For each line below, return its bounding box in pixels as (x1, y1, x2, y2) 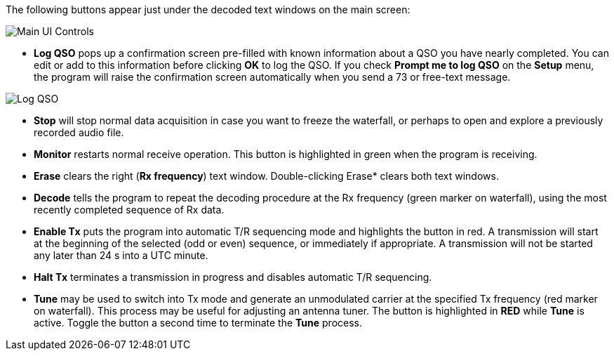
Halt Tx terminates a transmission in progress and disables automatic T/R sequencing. (34, 271, 432, 283)
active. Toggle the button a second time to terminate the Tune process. (34, 317, 363, 329)
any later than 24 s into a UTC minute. (34, 249, 208, 261)
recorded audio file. (34, 126, 124, 138)
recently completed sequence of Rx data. (34, 204, 225, 216)
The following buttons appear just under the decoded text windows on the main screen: (6, 4, 411, 15)
